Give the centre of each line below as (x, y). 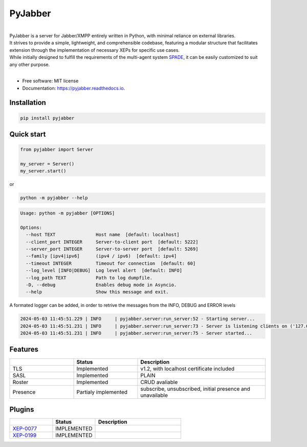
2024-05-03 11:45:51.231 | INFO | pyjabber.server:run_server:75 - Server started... (136, 333)
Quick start (28, 134)
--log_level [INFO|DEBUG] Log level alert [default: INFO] (104, 271)
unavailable (154, 395)
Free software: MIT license (50, 81)
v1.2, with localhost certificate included (188, 369)
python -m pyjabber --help (54, 198)
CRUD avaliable (159, 382)
